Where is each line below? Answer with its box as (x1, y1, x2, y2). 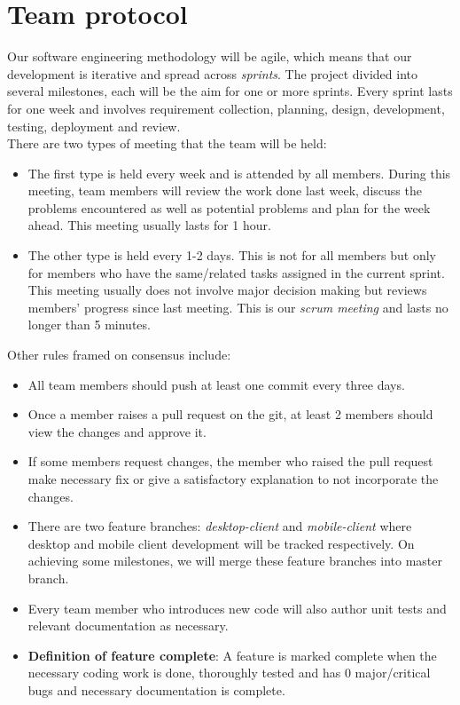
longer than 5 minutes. (27, 315, 151, 334)
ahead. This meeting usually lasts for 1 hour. (27, 216, 271, 234)
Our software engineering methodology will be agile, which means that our (7, 47, 412, 66)
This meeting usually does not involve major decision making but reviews (27, 281, 427, 299)
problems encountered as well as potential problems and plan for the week (27, 198, 431, 217)
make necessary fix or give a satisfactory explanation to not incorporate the (27, 470, 439, 487)
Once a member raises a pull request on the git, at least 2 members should (27, 405, 433, 424)
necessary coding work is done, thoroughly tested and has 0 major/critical (27, 663, 431, 682)
